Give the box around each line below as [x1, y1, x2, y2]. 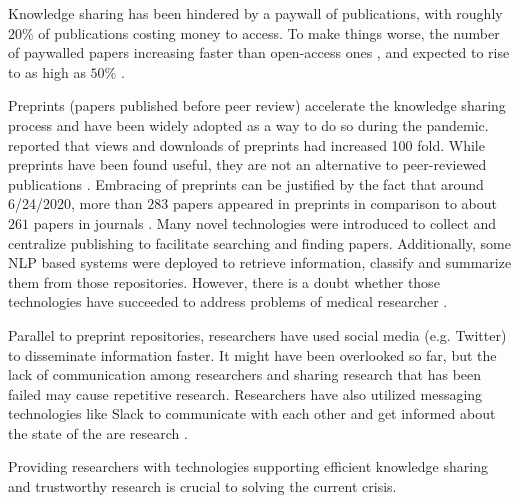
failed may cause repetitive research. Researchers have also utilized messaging [8, 383, 483, 404]
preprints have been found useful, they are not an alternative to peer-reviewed [8, 154, 487, 175]
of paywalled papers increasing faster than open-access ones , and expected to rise [8, 42, 510, 63]
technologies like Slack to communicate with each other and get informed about [8, 403, 496, 424]
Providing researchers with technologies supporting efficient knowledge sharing [8, 456, 488, 477]
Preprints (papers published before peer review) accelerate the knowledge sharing [8, 95, 506, 116]
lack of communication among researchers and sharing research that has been [8, 364, 482, 385]
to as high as [8, 61, 86, 82]
